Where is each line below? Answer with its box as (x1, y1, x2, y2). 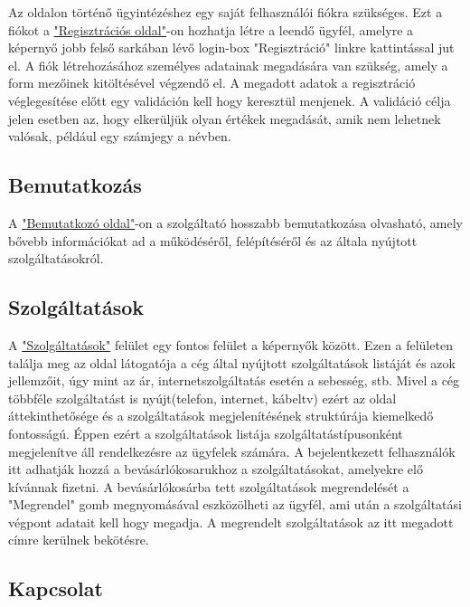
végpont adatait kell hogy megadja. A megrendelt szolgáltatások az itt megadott (8, 512, 454, 531)
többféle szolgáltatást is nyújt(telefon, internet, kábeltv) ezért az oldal (8, 388, 397, 407)
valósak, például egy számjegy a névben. (8, 127, 231, 146)
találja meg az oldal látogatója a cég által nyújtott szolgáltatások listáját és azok (8, 353, 456, 372)
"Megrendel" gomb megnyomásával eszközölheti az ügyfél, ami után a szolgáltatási (8, 495, 462, 514)
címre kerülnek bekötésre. (8, 530, 149, 549)
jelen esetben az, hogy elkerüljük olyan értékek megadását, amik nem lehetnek (8, 109, 441, 128)
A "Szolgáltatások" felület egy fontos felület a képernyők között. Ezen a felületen (8, 335, 453, 354)
